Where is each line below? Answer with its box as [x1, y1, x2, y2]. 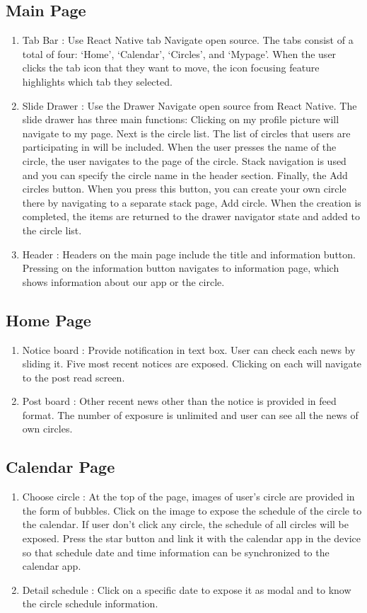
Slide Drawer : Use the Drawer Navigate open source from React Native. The [22, 98, 357, 113]
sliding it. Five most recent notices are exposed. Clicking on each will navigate [22, 356, 362, 371]
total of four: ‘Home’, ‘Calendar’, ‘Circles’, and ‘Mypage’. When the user [22, 46, 337, 61]
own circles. [22, 421, 73, 436]
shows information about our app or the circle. [22, 274, 225, 289]
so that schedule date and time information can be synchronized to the [22, 544, 330, 559]
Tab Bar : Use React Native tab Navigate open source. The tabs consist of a [22, 33, 354, 47]
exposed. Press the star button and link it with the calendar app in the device [22, 531, 361, 546]
